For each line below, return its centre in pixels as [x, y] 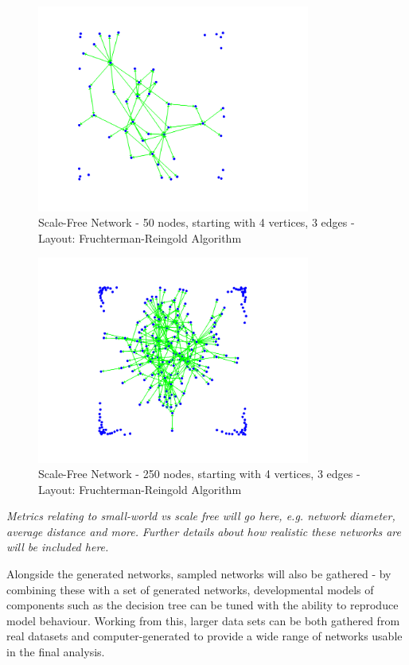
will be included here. [58, 547]
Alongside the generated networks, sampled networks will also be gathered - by [199, 574]
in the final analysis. [56, 652]
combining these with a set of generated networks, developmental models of [190, 589]
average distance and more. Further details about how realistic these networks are [204, 531]
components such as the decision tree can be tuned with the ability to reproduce [203, 605]
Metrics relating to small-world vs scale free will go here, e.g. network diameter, [201, 516]
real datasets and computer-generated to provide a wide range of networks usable [204, 636]
